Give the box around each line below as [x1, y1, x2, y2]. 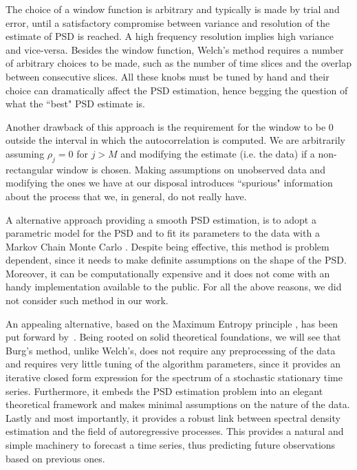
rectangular [6, 162, 54, 176]
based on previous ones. [6, 451, 105, 465]
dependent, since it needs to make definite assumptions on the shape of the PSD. [6, 253, 347, 267]
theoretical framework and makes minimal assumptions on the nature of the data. [6, 397, 350, 412]
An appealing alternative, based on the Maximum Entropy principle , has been [6, 316, 338, 330]
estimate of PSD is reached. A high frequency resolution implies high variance [6, 29, 334, 43]
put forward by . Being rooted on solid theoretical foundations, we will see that [6, 330, 341, 344]
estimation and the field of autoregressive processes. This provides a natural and [6, 424, 344, 438]
